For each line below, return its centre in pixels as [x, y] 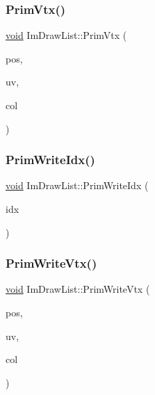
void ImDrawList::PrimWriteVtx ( [78, 289]
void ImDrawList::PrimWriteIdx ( [77, 185]
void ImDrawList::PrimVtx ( [66, 35]
